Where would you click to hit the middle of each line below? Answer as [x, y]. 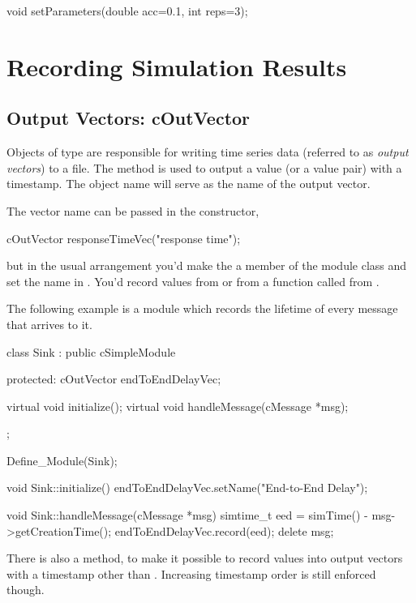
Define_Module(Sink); [62, 460]
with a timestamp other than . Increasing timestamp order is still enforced [191, 573]
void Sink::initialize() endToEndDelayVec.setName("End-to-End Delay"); [187, 488]
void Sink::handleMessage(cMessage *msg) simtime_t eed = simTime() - [187, 515]
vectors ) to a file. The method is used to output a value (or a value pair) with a [204, 167]
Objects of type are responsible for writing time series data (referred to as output [208, 152]
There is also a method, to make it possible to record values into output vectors [205, 558]
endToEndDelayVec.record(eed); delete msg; [224, 530]
